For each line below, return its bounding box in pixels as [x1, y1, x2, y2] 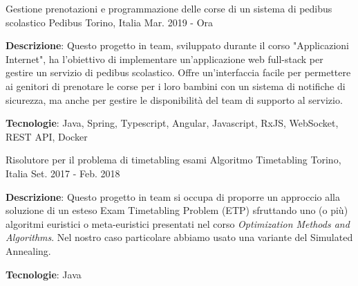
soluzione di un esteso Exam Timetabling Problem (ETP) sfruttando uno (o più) [6, 203, 348, 217]
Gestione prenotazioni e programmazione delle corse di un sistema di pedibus [6, 1, 332, 15]
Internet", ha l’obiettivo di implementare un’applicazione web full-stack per [6, 51, 323, 66]
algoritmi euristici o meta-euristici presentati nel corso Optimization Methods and [6, 216, 350, 231]
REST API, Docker [6, 129, 88, 143]
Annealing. [6, 243, 51, 258]
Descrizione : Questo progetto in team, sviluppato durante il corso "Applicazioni [6, 38, 350, 53]
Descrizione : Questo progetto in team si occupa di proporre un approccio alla [6, 189, 340, 204]
